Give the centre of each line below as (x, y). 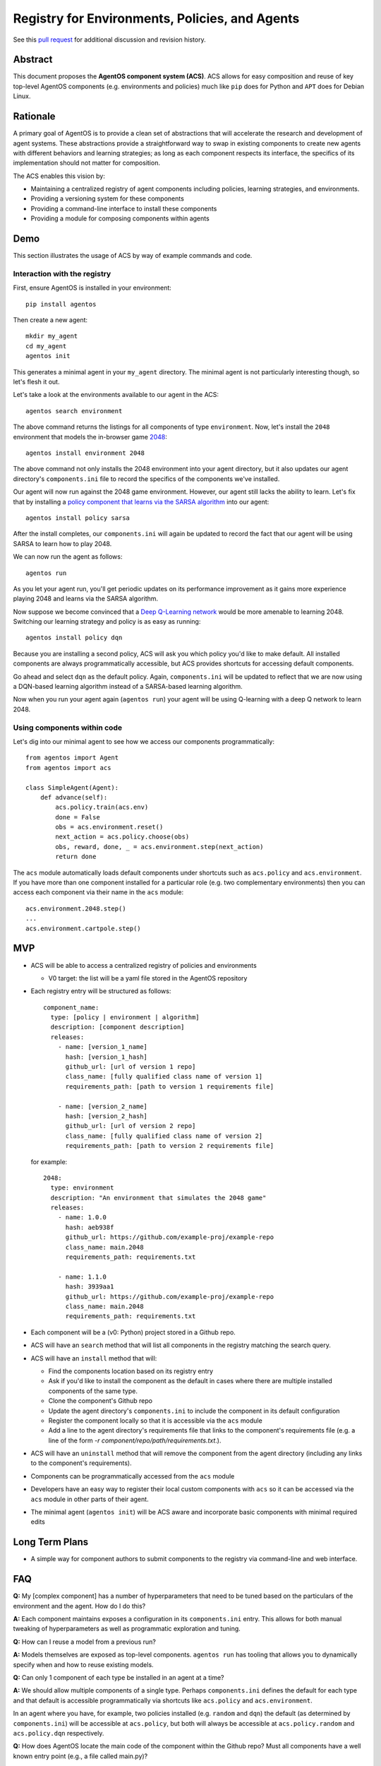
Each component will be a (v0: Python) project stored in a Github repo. (133, 1332)
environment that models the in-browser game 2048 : (90, 437)
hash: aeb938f (90, 1227)
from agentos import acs (68, 768)
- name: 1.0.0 (82, 1217)
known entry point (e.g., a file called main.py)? (80, 1756)
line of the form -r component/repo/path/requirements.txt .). (135, 1440)
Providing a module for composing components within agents (120, 218)
